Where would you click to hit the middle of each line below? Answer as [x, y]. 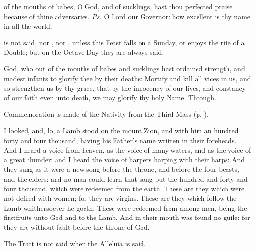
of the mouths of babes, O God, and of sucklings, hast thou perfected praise [118, 6]
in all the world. [28, 26]
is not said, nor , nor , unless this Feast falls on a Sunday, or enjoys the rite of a [124, 42]
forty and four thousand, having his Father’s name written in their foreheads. [120, 140]
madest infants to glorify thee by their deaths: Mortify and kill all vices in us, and [127, 78]
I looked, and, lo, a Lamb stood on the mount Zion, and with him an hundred [121, 130]
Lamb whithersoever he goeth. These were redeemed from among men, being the [126, 207]
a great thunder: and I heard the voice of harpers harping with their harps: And [125, 159]
